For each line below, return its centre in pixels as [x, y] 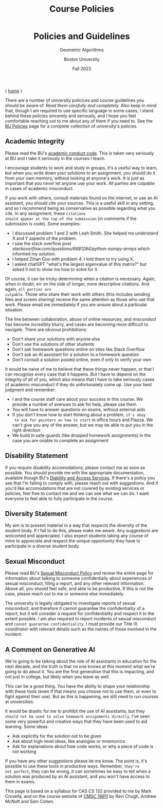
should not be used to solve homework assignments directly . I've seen [77, 716]
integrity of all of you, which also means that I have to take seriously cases [80, 379]
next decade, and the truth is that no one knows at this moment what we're [80, 666]
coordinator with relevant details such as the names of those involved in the [81, 629]
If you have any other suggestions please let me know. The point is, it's [76, 761]
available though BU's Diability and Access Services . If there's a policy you [80, 478]
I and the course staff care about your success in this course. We [77, 399]
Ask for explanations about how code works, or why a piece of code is [83, 746]
